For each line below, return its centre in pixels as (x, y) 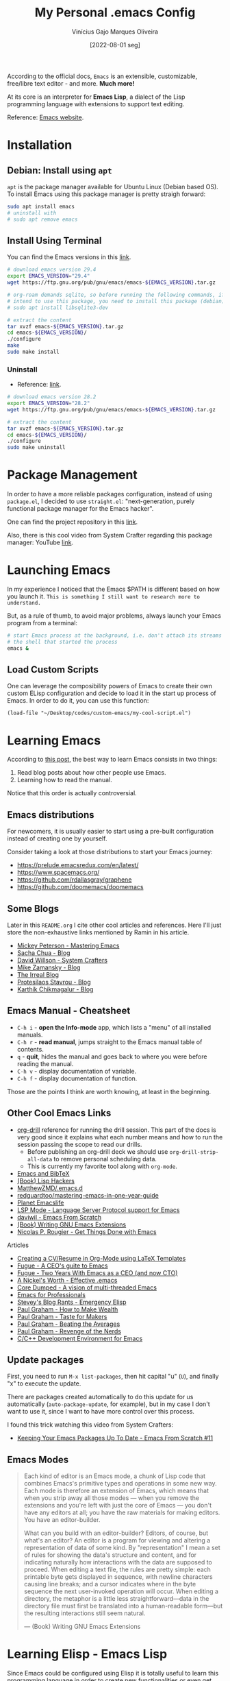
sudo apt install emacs (41, 206)
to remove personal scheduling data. (105, 1159)
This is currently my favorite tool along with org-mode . (102, 1166)
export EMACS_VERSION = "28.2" (49, 403)
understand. (24, 603)
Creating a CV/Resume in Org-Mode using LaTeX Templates (101, 1258)
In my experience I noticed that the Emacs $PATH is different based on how (114, 589)
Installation (40, 145)
